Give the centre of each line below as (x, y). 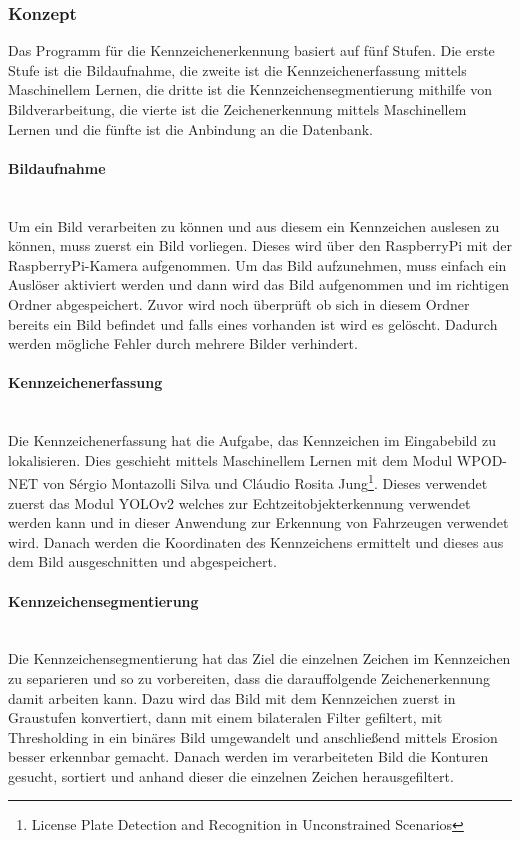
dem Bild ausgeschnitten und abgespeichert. (142, 561)
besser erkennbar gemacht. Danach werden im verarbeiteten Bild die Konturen (248, 756)
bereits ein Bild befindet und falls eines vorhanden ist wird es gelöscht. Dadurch (253, 323)
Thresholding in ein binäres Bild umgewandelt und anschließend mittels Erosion (253, 736)
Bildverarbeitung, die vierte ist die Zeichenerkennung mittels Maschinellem (237, 109)
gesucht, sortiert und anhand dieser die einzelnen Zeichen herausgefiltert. (231, 775)
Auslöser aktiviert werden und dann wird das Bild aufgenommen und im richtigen (259, 284)
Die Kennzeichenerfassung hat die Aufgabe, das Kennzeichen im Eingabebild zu (252, 440)
